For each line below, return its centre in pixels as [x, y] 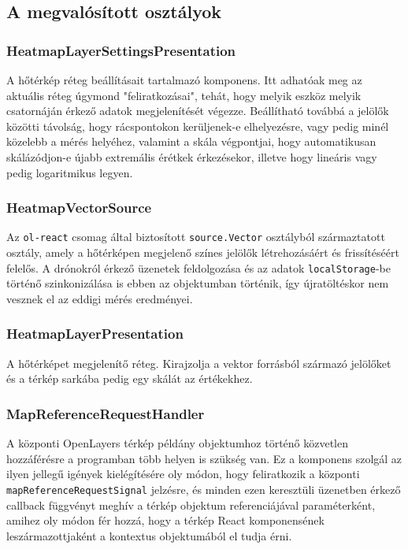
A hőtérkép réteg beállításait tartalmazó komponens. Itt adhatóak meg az [184, 80]
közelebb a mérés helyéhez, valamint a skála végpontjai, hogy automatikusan [191, 141]
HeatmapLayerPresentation [95, 334]
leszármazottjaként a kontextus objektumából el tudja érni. [149, 535]
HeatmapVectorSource [79, 208]
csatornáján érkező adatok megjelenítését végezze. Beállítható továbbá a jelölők [198, 111]
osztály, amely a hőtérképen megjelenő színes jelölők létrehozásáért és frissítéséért [203, 252]
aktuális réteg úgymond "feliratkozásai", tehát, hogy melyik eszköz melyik [184, 95]
